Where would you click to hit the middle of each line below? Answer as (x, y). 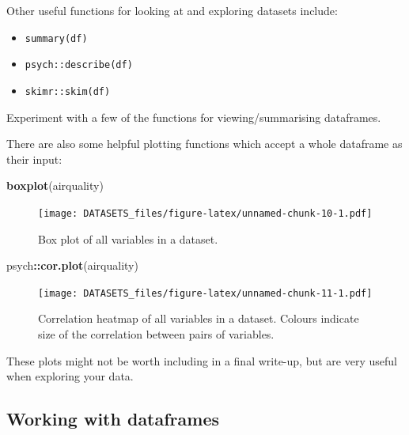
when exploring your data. (70, 376)
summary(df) (56, 38)
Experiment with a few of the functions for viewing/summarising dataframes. (194, 117)
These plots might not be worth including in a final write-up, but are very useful (202, 360)
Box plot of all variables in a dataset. (128, 238)
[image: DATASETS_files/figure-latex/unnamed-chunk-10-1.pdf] (205, 213)
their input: (34, 159)
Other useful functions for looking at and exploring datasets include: (172, 10)
